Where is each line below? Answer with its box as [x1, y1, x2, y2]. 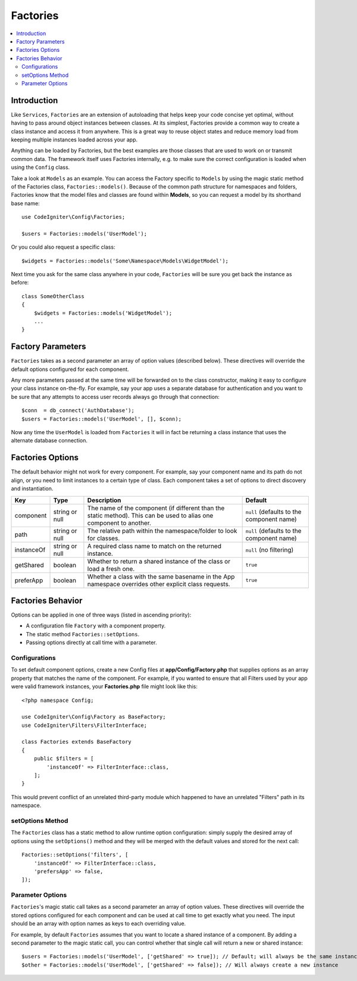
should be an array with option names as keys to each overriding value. [11, 920, 186, 927]
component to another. [87, 519, 152, 527]
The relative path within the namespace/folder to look [87, 527, 237, 535]
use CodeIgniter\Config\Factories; [21, 213, 126, 221]
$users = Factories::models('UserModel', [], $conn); [21, 415, 181, 422]
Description [87, 496, 121, 504]
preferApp [14, 576, 43, 584]
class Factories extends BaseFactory [21, 738, 132, 745]
